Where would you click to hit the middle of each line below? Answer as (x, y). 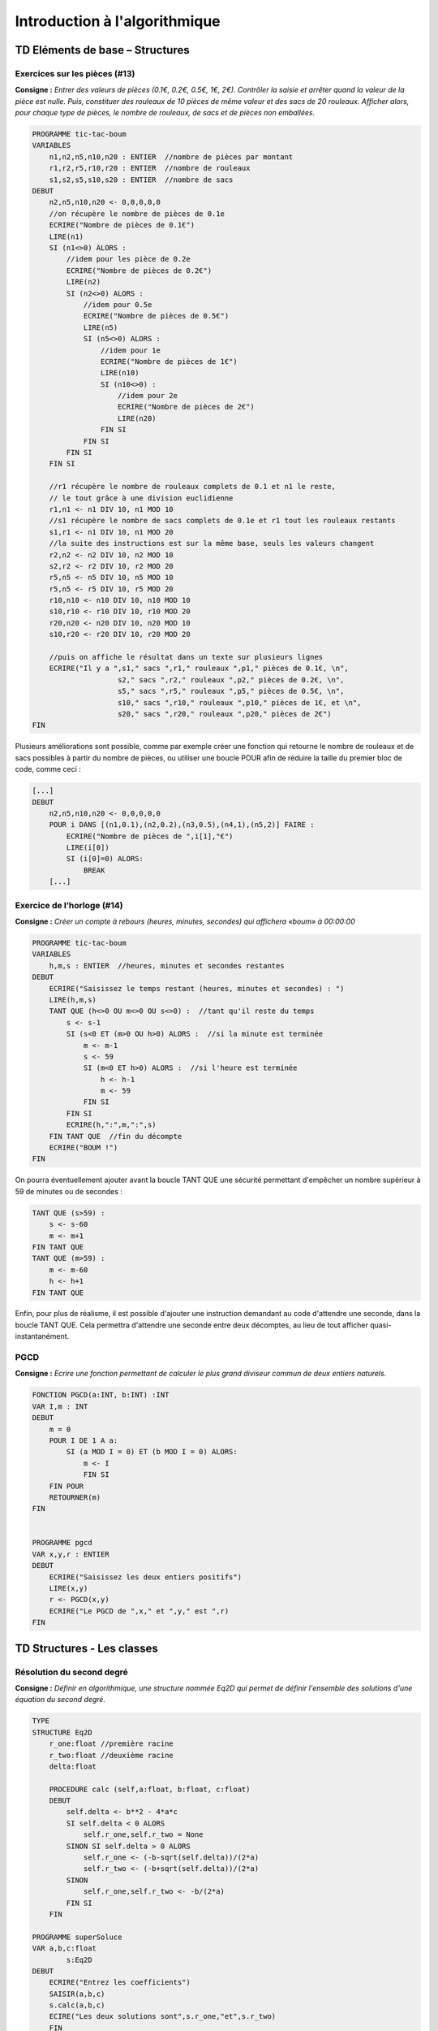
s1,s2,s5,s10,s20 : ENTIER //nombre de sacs (141, 180)
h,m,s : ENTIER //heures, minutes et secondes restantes (167, 966)
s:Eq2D (79, 1960)
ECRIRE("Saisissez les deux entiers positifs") (146, 1577)
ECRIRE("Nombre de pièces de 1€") (169, 361)
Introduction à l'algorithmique (118, 21)
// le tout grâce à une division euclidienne (141, 498)
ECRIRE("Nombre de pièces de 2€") (186, 407)
